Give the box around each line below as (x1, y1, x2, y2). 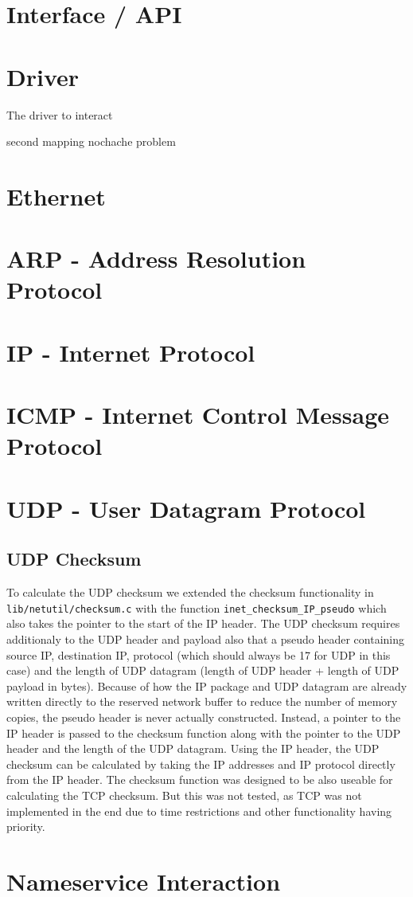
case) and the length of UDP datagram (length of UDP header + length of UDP (6, 662, 399, 679)
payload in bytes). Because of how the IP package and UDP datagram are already (6, 677, 407, 694)
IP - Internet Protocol (6, 335, 255, 368)
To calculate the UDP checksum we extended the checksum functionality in (6, 584, 374, 601)
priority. (6, 818, 45, 835)
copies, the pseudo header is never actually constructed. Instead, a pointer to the (6, 708, 401, 725)
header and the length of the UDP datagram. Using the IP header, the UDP (6, 740, 380, 757)
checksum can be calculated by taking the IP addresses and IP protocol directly (6, 755, 395, 772)
